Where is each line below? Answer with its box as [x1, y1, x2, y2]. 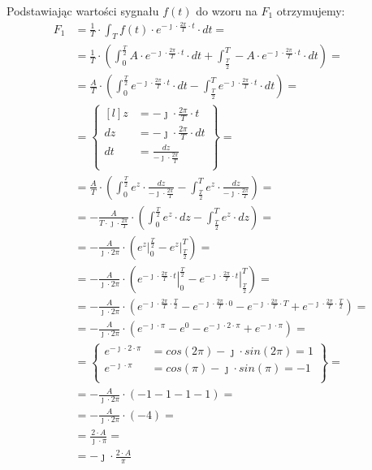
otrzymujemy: [276, 2, 345, 19]
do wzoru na [196, 2, 257, 19]
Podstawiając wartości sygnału [6, 2, 159, 19]
